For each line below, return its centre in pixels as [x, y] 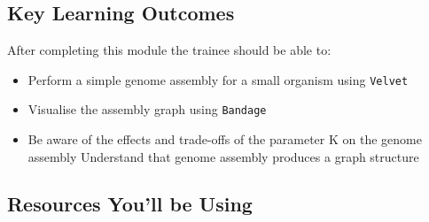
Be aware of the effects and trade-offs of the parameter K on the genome [225, 138]
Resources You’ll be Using [130, 204]
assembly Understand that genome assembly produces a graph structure [223, 156]
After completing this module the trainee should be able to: [169, 50]
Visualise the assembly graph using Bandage [147, 109]
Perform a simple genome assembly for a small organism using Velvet [218, 79]
